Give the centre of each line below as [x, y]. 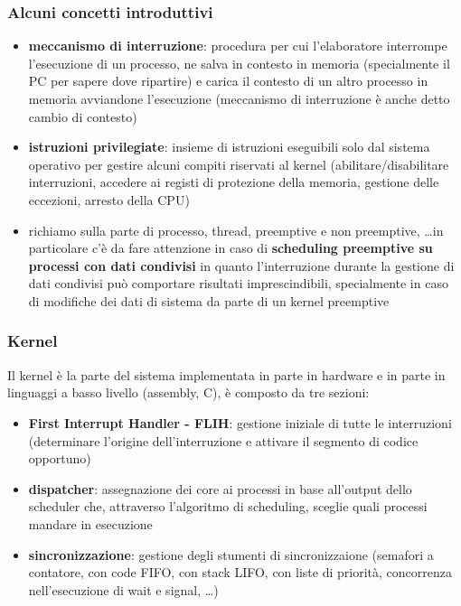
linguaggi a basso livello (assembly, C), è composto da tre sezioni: [188, 392]
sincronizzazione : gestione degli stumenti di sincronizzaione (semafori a [231, 554]
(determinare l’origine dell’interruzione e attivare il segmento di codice [223, 440]
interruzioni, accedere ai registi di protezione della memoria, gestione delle [234, 182]
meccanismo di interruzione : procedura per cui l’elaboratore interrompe [238, 46]
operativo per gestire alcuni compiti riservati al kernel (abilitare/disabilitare [239, 164]
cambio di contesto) [83, 116]
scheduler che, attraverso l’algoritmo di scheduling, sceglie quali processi [228, 506]
